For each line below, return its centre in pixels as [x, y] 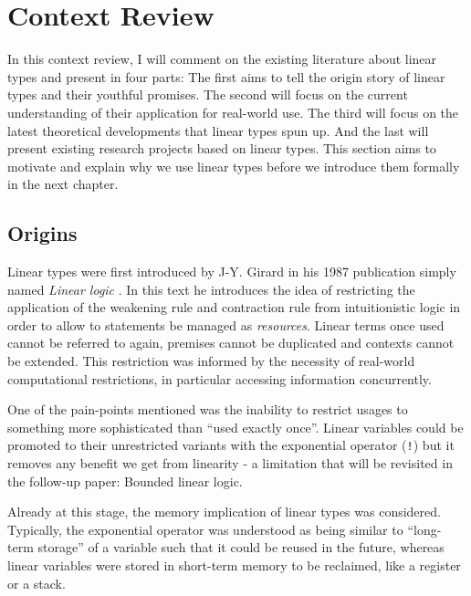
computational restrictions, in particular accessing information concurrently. [220, 378]
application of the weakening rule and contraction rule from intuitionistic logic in [234, 307]
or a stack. [37, 583]
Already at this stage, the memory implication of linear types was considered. [224, 512]
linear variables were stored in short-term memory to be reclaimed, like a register [234, 565]
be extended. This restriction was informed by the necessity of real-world [211, 361]
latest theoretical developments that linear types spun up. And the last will [218, 130]
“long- [424, 529]
